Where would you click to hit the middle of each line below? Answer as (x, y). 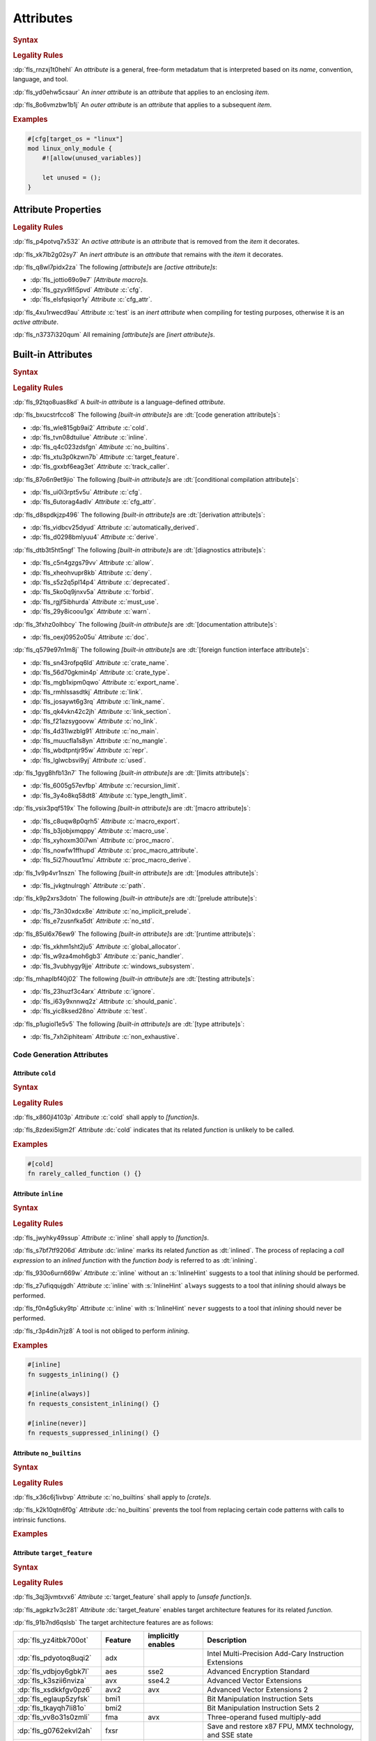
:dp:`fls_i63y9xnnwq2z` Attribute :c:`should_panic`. (103, 1001)
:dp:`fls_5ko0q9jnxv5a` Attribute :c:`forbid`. (92, 592)
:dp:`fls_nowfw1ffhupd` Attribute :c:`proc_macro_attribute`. (114, 850)
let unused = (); (72, 178)
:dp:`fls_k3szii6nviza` (52, 1680)
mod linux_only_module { (70, 148)
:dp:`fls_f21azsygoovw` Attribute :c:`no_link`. (94, 721)
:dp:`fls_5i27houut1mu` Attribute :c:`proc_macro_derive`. (111, 860)
